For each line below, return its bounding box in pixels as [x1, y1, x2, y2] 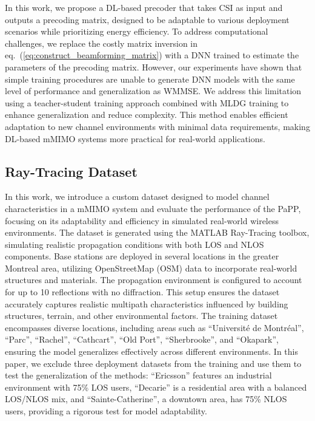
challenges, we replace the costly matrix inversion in [5, 36, 198, 49]
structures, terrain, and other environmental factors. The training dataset [5, 309, 278, 322]
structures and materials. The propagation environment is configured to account [5, 273, 302, 286]
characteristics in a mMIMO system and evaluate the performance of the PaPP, [5, 202, 301, 214]
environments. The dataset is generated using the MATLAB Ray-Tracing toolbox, [5, 226, 310, 239]
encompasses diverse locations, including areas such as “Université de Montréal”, [5, 321, 304, 334]
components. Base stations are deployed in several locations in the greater [5, 250, 279, 262]
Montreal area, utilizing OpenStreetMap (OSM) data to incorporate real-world [5, 261, 297, 274]
